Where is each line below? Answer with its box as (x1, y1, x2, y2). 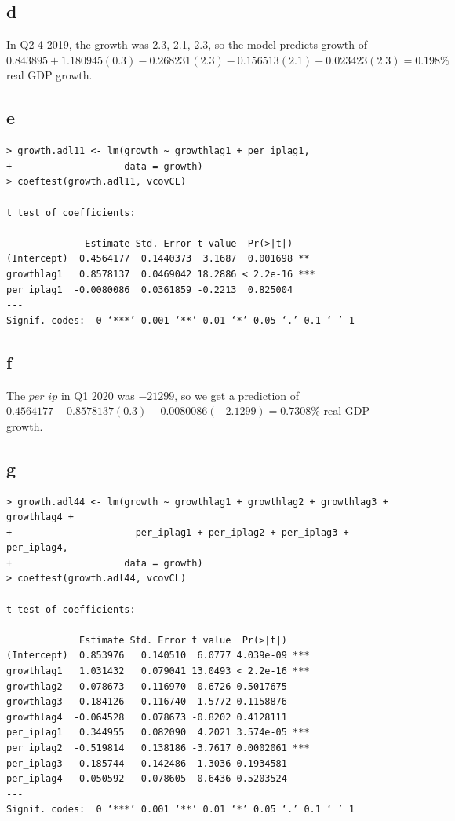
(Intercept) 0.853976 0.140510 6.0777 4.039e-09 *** (6, 650, 310, 662)
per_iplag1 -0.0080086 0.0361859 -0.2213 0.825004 (6, 284, 293, 295)
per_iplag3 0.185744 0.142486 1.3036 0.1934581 (6, 757, 287, 769)
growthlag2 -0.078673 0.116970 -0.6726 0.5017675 (6, 680, 287, 692)
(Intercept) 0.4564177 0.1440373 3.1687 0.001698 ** (6, 253, 310, 265)
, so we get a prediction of (174, 387, 300, 403)
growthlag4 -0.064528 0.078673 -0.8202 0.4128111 (6, 711, 287, 723)
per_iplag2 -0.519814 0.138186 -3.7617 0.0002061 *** (6, 742, 310, 753)
